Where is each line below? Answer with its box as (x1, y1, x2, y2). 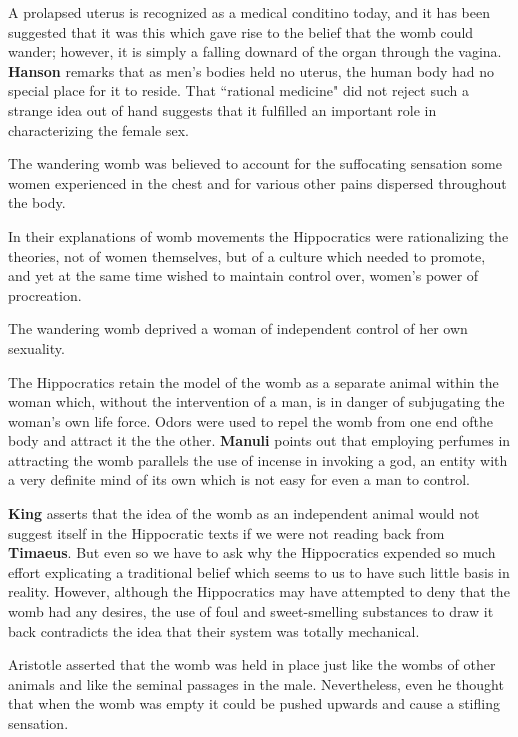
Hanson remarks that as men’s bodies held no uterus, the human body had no (8, 60, 495, 81)
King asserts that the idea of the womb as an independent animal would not (8, 503, 480, 524)
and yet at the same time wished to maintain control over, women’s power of (8, 265, 479, 286)
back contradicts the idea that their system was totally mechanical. (8, 620, 420, 641)
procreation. (8, 284, 82, 305)
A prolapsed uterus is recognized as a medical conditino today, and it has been (8, 2, 490, 22)
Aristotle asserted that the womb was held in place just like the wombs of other (8, 654, 496, 675)
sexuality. (8, 337, 65, 358)
